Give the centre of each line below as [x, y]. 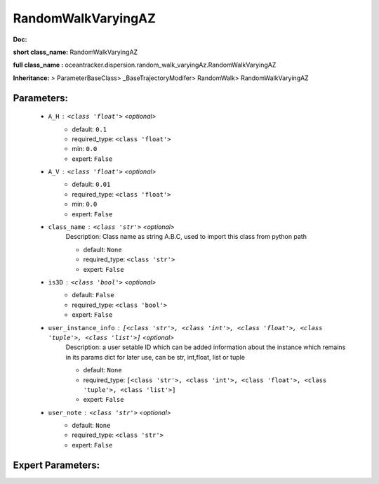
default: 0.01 [91, 184]
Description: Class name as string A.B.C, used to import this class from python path [186, 237]
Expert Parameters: [56, 465]
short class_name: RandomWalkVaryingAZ [75, 52]
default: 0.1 [89, 129]
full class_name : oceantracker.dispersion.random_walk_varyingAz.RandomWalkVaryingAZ [145, 65]
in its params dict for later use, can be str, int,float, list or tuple [155, 357]
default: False [93, 295]
